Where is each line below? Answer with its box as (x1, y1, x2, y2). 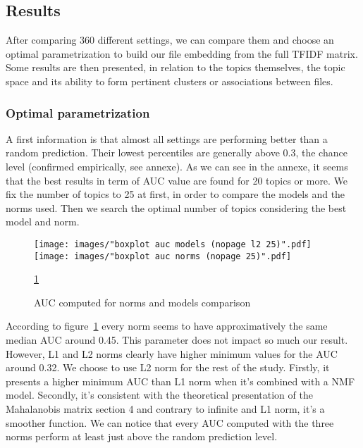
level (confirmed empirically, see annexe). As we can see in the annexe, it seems (6, 158, 348, 173)
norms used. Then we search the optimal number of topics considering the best (6, 200, 347, 215)
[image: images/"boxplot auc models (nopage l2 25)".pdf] (34, 239, 312, 249)
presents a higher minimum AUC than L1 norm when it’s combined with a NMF (6, 373, 355, 388)
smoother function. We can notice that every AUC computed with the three (6, 415, 334, 430)
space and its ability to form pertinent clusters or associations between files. (6, 73, 333, 88)
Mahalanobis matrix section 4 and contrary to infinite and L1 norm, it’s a (6, 402, 325, 416)
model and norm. (6, 214, 80, 229)
